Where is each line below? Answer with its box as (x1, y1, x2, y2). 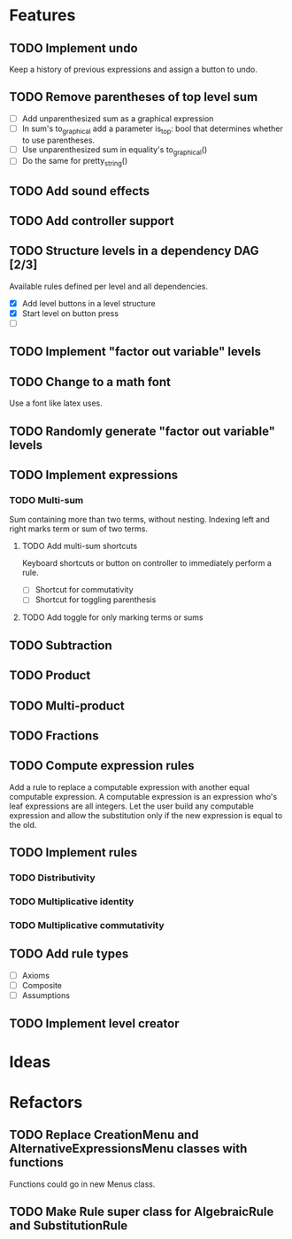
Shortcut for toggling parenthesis (35, 594, 157, 605)
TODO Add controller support (9, 213, 174, 228)
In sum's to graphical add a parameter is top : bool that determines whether (21, 123, 283, 136)
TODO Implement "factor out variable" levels (9, 345, 262, 360)
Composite (21, 980, 63, 990)
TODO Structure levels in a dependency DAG (9, 244, 259, 259)
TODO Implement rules (9, 845, 138, 860)
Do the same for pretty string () (21, 156, 128, 168)
